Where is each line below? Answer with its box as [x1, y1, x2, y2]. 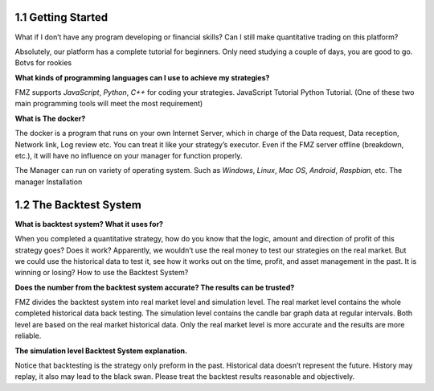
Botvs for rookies [14, 58, 72, 68]
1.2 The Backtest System [14, 198, 142, 212]
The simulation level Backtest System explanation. [14, 346, 188, 356]
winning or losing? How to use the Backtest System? [14, 268, 189, 278]
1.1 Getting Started [14, 10, 108, 24]
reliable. [14, 331, 42, 341]
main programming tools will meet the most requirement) [14, 99, 203, 109]
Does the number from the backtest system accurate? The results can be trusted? [14, 282, 295, 292]
